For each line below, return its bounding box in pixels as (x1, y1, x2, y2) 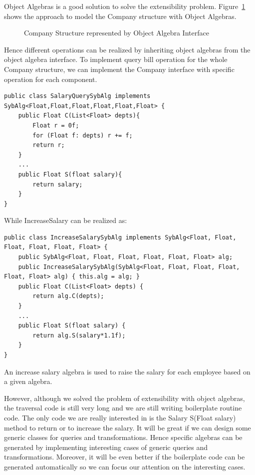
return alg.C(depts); (32, 292, 104, 300)
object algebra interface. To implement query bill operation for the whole (4, 54, 228, 64)
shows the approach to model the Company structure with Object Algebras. (4, 10, 237, 21)
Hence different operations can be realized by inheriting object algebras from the (4, 44, 251, 54)
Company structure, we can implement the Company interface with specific (4, 63, 235, 74)
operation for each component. (4, 73, 97, 84)
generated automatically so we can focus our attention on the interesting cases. (4, 461, 246, 471)
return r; (32, 141, 65, 149)
